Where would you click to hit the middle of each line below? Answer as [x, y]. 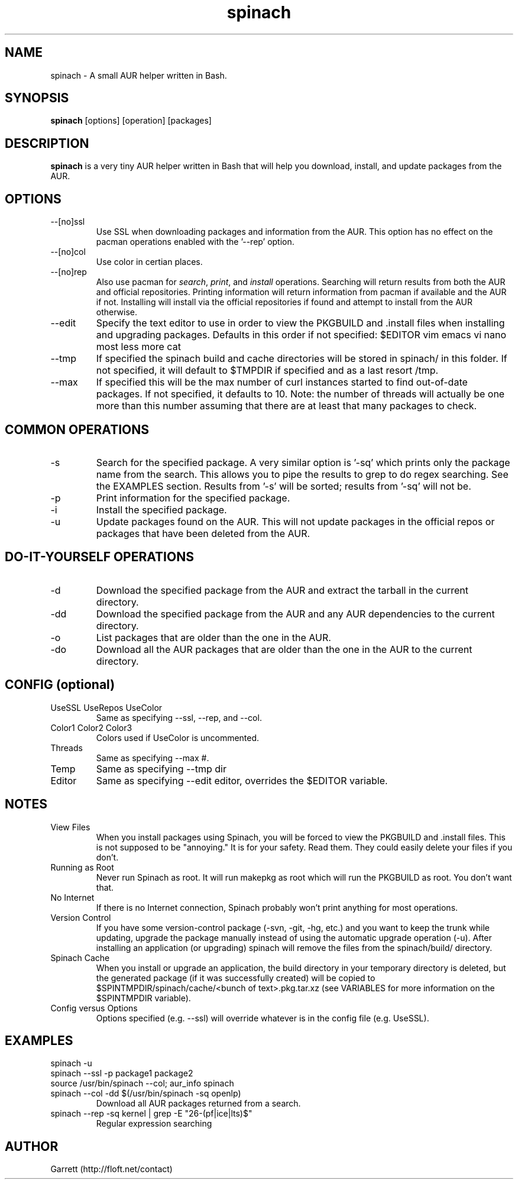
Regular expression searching [154, 1124]
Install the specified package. [161, 509]
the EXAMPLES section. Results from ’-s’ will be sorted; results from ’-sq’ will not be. [284, 486]
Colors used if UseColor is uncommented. [178, 737]
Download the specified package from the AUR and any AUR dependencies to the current [295, 614]
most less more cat [138, 347]
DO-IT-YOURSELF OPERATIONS [99, 557]
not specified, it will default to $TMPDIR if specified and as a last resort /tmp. [267, 371]
